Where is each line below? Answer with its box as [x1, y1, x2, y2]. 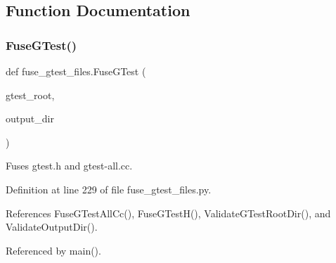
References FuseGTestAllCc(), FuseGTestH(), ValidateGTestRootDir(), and [6, 205, 331, 220]
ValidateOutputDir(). [6, 219, 98, 234]
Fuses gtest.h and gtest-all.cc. [6, 158, 133, 173]
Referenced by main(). [6, 243, 101, 257]
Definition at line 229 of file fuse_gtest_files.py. [6, 181, 212, 196]
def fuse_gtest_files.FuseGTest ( [6, 64, 146, 78]
